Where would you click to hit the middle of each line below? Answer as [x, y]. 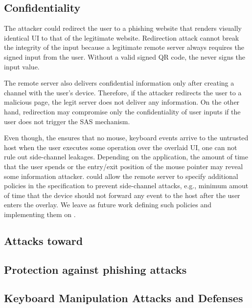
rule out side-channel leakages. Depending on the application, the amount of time [126, 157]
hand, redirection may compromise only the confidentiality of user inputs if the [122, 111]
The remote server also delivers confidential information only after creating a [119, 83]
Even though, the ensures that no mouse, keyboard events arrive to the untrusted [126, 138]
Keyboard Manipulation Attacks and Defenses [124, 298]
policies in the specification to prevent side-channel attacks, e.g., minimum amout [126, 186]
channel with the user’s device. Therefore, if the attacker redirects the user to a [123, 92]
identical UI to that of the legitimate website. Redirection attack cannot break [122, 37]
